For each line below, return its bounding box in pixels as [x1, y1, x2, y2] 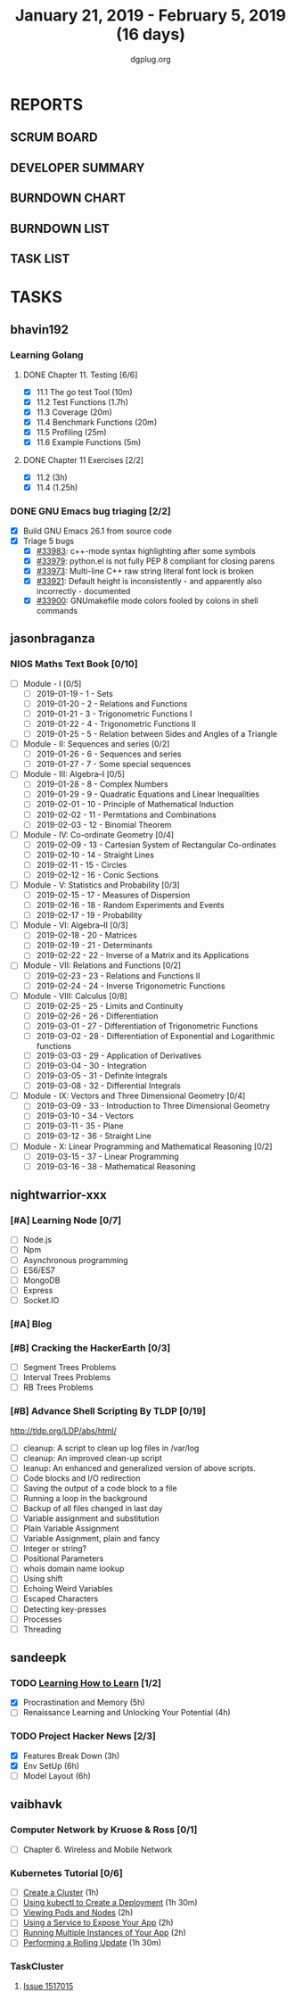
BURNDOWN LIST [10, 220, 111, 236]
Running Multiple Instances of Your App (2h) [22, 1928, 186, 1938]
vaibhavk [10, 1797, 63, 1812]
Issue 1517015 [22, 1980, 74, 1991]
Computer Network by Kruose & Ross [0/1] [10, 1823, 198, 1836]
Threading [22, 1624, 61, 1634]
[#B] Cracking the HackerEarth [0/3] [10, 1342, 171, 1354]
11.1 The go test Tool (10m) [36, 386, 133, 397]
